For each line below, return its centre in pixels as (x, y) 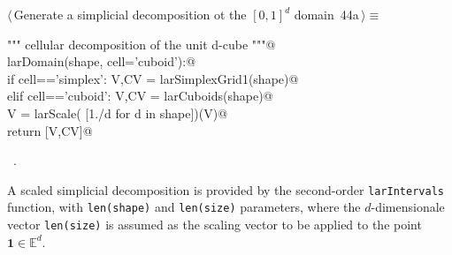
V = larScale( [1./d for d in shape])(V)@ (118, 112)
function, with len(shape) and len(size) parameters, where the (184, 207)
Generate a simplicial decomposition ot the (130, 14)
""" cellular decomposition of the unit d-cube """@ (142, 44)
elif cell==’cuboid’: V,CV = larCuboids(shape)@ (140, 96)
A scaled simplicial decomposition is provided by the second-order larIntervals (226, 189)
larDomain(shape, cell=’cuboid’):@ (102, 61)
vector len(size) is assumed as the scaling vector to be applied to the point (215, 225)
